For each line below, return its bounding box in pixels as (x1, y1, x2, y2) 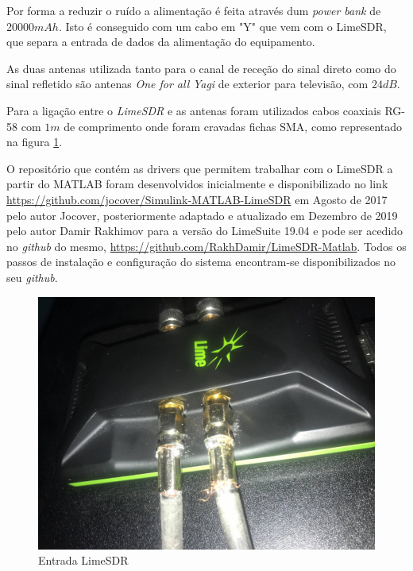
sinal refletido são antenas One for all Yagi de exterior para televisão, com (6, 75, 369, 92)
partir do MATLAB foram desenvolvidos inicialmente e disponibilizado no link (6, 176, 388, 192)
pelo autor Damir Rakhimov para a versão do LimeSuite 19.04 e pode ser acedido (6, 222, 403, 239)
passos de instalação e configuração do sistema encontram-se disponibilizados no (6, 253, 396, 270)
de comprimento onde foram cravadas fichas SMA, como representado (64, 118, 402, 134)
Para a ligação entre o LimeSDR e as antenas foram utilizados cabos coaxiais (6, 102, 381, 118)
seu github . (6, 268, 58, 285)
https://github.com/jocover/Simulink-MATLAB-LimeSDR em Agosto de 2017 (6, 191, 388, 207)
